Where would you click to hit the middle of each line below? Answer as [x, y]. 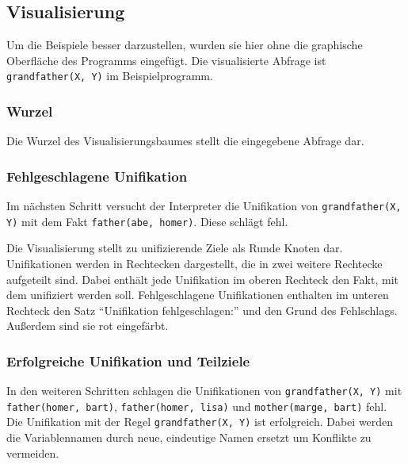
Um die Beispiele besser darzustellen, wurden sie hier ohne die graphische [185, 45]
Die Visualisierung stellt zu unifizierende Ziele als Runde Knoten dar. [175, 248]
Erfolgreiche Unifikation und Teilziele [128, 360]
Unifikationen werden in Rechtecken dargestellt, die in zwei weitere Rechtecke [194, 263]
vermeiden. [33, 452]
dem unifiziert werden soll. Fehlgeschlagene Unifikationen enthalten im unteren [198, 295]
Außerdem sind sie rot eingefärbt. [88, 326]
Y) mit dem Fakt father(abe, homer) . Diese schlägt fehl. [147, 221]
